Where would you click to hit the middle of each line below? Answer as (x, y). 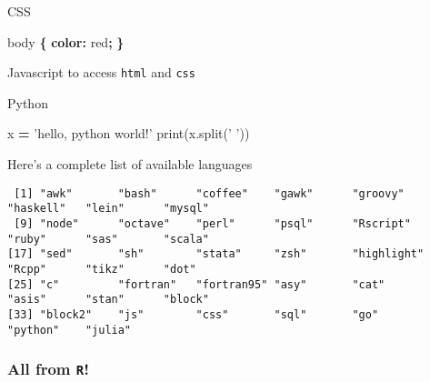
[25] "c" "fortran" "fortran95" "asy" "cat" (196, 284)
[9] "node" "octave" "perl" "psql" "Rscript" (212, 223)
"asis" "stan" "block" (108, 300)
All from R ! (48, 369)
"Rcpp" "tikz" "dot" (102, 269)
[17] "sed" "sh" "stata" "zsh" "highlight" (216, 254)
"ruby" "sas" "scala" (108, 239)
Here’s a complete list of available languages (130, 164)
